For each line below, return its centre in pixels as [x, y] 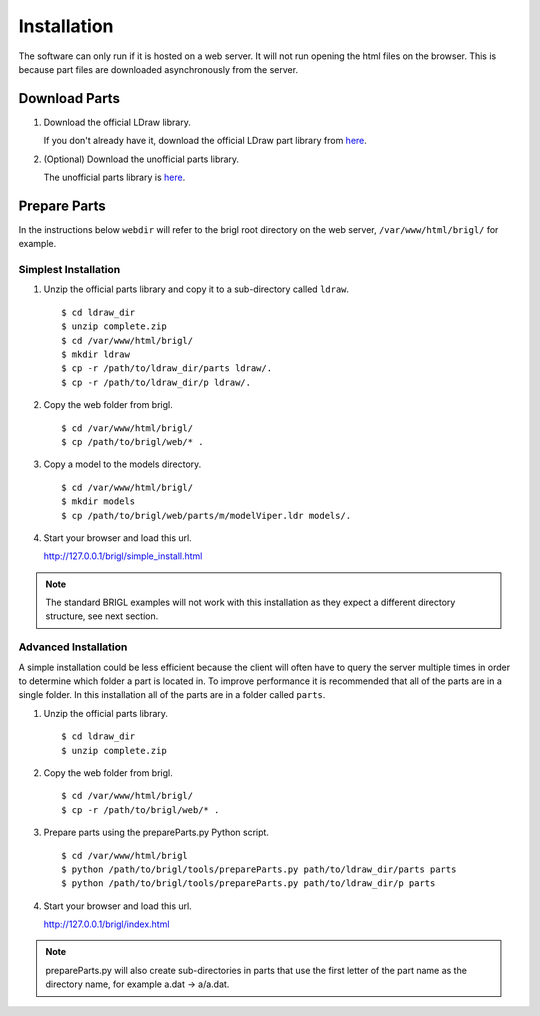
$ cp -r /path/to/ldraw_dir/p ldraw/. [156, 382]
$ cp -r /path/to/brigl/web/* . [140, 809]
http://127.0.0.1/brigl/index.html [106, 924]
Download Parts [69, 98]
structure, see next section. [102, 616]
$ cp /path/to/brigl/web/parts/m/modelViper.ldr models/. [206, 515]
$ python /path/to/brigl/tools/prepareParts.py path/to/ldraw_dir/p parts [248, 883]
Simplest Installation [69, 270]
